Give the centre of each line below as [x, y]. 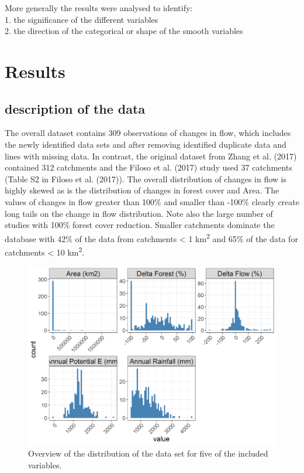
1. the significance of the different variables [82, 19]
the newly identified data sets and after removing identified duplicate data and [146, 144]
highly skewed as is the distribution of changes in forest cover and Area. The [142, 190]
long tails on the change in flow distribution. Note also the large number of [139, 213]
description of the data [75, 108]
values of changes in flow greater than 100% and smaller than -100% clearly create [152, 201]
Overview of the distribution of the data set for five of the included [148, 453]
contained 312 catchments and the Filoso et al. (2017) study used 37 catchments [148, 167]
